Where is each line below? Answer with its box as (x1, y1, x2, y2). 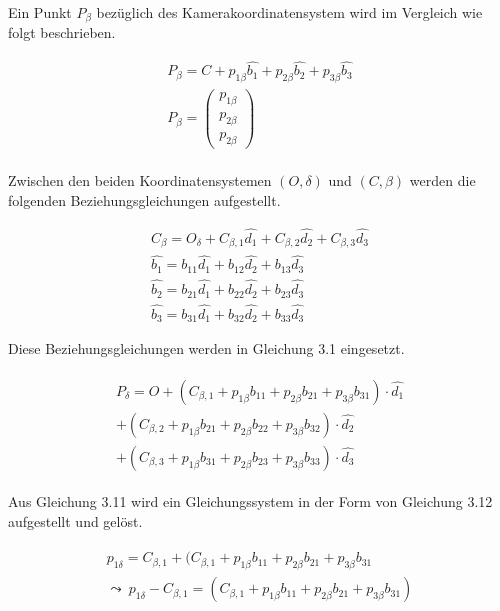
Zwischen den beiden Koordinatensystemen (8, 170, 272, 191)
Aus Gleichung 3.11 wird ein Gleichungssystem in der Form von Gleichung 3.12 (8, 491, 493, 511)
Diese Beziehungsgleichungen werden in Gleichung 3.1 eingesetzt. (8, 338, 405, 359)
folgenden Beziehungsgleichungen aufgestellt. (8, 189, 281, 210)
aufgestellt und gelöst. (8, 510, 143, 531)
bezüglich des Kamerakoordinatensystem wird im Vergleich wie (96, 2, 483, 22)
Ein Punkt (8, 2, 72, 22)
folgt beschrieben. (8, 22, 116, 43)
